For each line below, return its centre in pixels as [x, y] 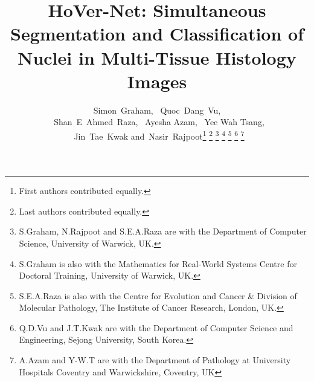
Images [157, 81]
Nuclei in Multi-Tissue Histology [157, 57]
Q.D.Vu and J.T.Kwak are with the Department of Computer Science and [156, 327]
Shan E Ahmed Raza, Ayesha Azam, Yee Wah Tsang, [159, 122]
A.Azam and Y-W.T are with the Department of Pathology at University [155, 360]
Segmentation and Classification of [157, 34]
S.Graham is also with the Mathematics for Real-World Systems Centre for [158, 263]
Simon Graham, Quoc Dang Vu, [157, 110]
